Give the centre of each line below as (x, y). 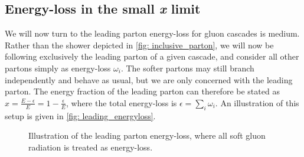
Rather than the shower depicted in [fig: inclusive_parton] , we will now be (139, 45)
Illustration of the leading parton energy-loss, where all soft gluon (147, 135)
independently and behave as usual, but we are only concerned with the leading (149, 79)
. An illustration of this (257, 102)
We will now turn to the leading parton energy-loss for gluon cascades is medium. (152, 33)
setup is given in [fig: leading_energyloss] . (80, 115)
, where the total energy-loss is (121, 102)
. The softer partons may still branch (187, 68)
